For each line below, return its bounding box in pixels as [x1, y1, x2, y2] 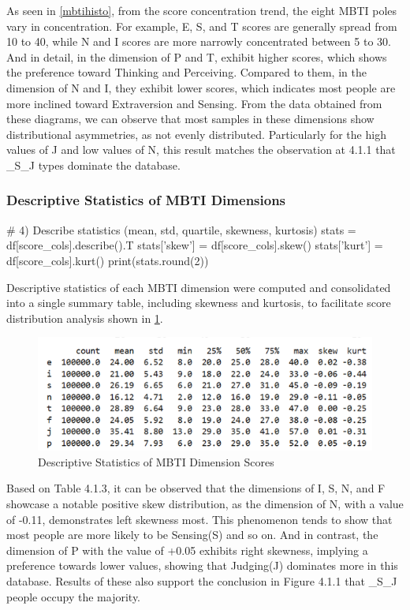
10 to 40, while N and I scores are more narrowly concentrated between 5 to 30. [6, 33, 391, 50]
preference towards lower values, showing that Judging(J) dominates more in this [6, 557, 398, 574]
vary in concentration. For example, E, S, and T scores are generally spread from [6, 17, 397, 34]
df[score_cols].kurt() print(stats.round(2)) [6, 252, 209, 268]
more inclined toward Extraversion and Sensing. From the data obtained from [6, 95, 382, 111]
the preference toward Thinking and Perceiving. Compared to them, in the [6, 64, 367, 80]
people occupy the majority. [6, 588, 141, 604]
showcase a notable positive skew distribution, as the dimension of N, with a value [6, 495, 404, 511]
